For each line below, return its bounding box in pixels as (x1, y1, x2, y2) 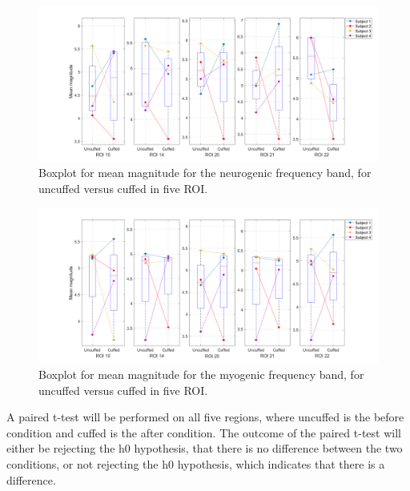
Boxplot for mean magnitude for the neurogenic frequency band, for (38, 164, 372, 181)
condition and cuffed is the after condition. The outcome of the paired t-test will (6, 424, 401, 441)
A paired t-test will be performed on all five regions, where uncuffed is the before (6, 408, 404, 425)
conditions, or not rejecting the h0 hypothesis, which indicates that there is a (6, 455, 385, 472)
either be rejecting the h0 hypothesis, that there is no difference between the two (6, 440, 403, 457)
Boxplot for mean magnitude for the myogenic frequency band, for (38, 365, 364, 382)
